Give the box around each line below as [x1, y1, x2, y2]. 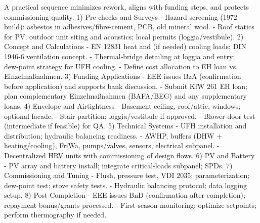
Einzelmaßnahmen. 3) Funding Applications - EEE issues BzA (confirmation [4, 71, 241, 81]
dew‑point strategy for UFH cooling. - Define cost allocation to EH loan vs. [4, 61, 238, 71]
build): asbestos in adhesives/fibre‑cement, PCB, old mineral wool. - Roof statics [4, 21, 254, 32]
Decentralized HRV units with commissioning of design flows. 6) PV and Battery [4, 150, 255, 160]
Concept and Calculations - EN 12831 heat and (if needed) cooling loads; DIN [4, 41, 246, 52]
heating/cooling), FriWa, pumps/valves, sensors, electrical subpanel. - [4, 140, 220, 151]
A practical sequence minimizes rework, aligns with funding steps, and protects [4, 2, 249, 12]
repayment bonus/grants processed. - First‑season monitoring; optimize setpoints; [4, 199, 256, 210]
